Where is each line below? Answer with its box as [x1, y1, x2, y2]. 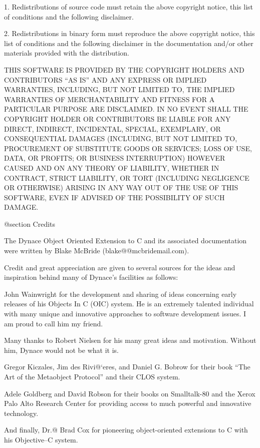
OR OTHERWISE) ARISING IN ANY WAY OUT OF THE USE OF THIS [4, 182, 238, 193]
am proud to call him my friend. [4, 318, 103, 328]
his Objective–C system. [4, 434, 78, 444]
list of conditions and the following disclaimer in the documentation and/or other [4, 38, 253, 48]
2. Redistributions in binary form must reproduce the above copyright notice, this [4, 28, 255, 39]
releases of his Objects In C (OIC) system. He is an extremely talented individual [4, 298, 254, 309]
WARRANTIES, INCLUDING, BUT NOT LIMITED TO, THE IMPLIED [4, 84, 235, 95]
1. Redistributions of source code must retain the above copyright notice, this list [4, 2, 253, 12]
